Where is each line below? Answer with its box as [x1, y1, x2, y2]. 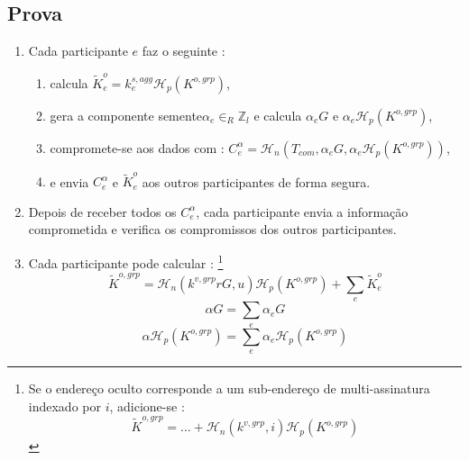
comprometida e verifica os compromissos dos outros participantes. [28, 220, 397, 239]
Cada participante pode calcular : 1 [28, 251, 224, 272]
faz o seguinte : [142, 41, 225, 60]
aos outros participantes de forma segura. [142, 172, 371, 191]
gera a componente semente [50, 105, 203, 124]
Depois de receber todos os [28, 202, 177, 221]
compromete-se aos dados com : [50, 138, 225, 157]
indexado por [28, 396, 101, 415]
